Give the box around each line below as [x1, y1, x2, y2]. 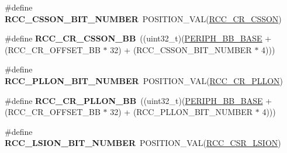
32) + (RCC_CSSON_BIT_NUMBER [110, 43, 252, 55]
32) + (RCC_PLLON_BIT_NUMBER [110, 106, 253, 118]
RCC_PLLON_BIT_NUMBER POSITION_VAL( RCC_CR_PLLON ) [5, 74, 283, 86]
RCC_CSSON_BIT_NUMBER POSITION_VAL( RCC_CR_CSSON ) [5, 12, 282, 25]
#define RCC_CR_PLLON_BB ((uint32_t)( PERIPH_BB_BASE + [5, 94, 272, 106]
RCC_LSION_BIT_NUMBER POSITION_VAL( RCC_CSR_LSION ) [5, 137, 281, 149]
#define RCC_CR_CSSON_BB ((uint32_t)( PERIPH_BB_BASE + [5, 32, 272, 44]
